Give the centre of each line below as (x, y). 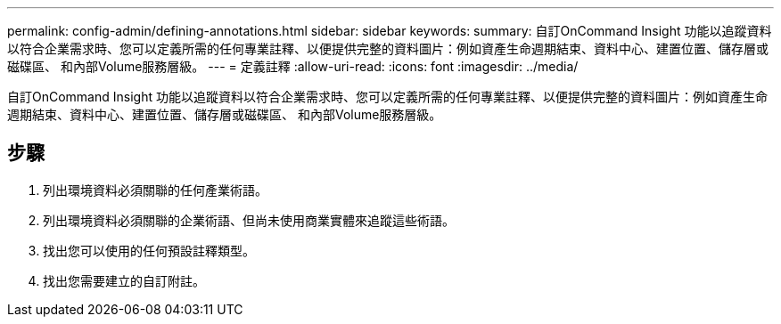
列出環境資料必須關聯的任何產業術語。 (155, 190)
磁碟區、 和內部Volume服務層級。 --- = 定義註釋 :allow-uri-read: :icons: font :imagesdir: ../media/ (293, 66)
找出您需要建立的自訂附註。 (124, 280)
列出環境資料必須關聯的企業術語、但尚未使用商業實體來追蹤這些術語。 (249, 220)
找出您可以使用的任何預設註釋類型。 (149, 250)
